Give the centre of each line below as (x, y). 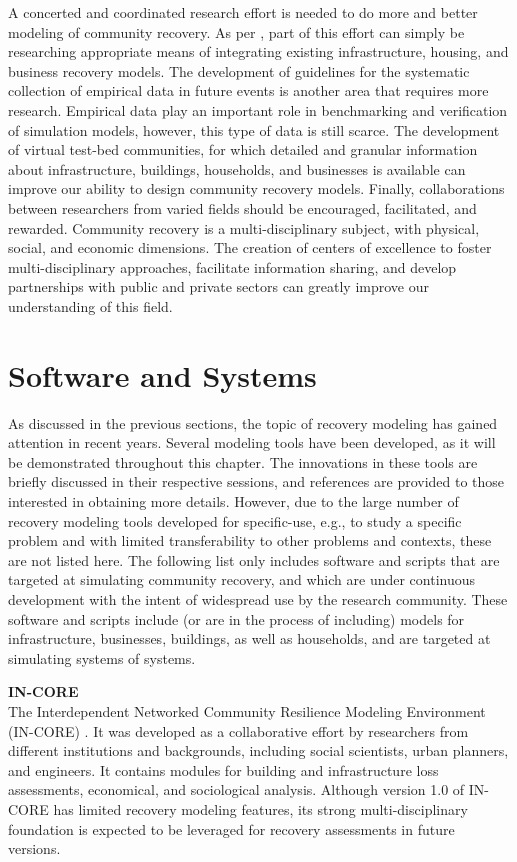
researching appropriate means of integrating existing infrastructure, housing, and (258, 51)
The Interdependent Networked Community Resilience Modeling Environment (247, 710)
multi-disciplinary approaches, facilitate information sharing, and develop (232, 266)
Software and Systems (162, 374)
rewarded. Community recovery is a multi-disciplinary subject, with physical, (244, 227)
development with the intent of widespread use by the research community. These (258, 598)
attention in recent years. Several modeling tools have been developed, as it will (252, 442)
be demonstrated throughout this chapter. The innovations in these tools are (243, 461)
